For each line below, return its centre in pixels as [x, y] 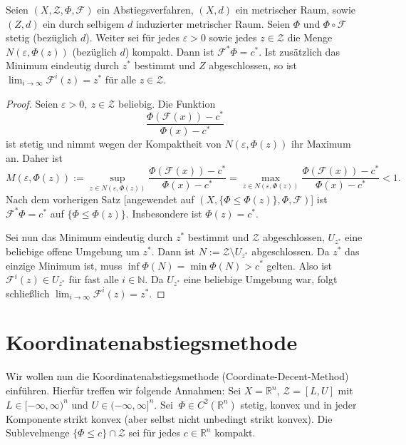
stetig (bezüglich [42, 37]
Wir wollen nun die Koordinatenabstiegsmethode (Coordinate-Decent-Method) [177, 376]
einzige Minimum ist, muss [64, 265]
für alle [121, 79]
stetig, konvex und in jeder [298, 404]
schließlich [28, 293]
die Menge [310, 37]
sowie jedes [233, 37]
